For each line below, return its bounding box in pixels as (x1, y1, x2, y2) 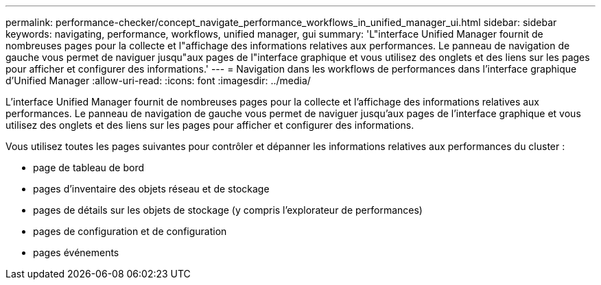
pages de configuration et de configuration (33, 225, 227, 237)
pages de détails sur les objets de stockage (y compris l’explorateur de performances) (33, 204, 423, 216)
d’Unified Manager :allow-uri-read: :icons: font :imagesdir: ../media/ (5, 75, 311, 86)
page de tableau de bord (33, 162, 145, 173)
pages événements (33, 247, 119, 258)
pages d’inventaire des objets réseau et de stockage (33, 183, 270, 195)
